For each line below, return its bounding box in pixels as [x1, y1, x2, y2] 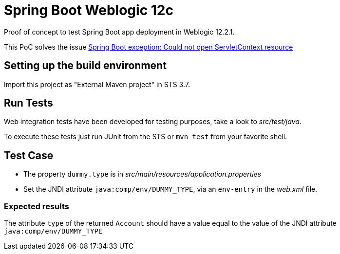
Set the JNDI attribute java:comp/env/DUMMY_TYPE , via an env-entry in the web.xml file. [23, 185, 318, 194]
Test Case [4, 149, 54, 162]
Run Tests [4, 97, 53, 109]
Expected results [4, 201, 69, 211]
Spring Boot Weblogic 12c [4, 2, 173, 18]
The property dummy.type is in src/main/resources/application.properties [23, 170, 262, 179]
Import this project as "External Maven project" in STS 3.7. [4, 80, 190, 89]
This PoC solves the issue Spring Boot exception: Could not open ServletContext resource [4, 42, 293, 51]
